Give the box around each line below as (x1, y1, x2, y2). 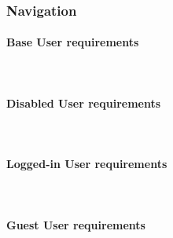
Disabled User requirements (6, 94, 161, 111)
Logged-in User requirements (6, 156, 167, 172)
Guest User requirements (6, 216, 145, 233)
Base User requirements (6, 34, 139, 50)
